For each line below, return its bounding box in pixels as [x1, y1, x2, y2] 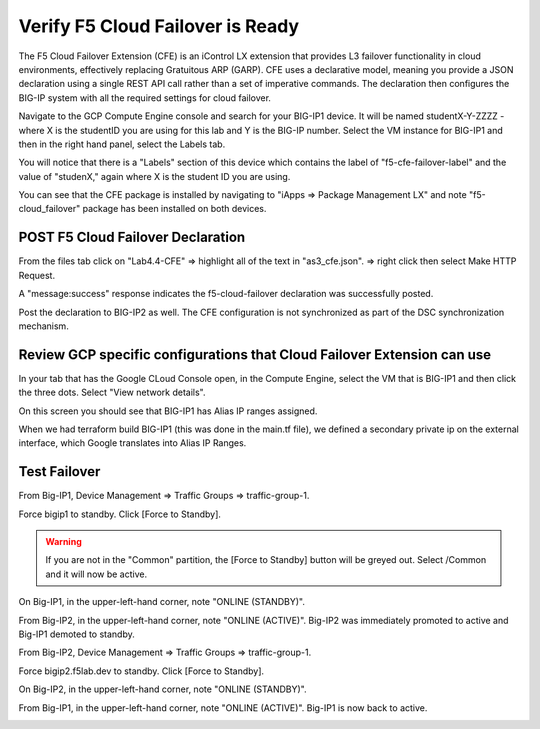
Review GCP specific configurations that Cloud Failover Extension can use [18, 346, 492, 363]
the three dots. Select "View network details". [18, 386, 206, 399]
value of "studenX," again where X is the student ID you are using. [18, 170, 291, 182]
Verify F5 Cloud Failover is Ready [18, 15, 300, 37]
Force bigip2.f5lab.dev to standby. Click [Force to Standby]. [18, 665, 265, 677]
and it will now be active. [45, 568, 148, 580]
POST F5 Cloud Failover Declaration [18, 229, 246, 246]
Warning [45, 536, 82, 548]
